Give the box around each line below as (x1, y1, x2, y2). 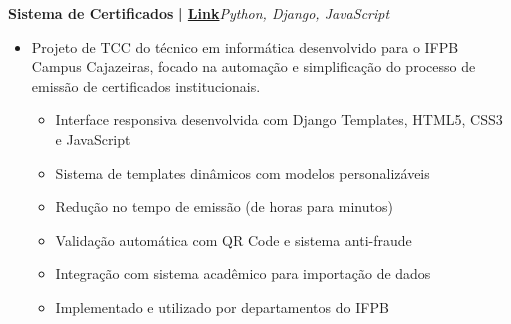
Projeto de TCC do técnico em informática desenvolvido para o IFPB (31, 36, 459, 57)
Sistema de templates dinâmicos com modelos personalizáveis (55, 162, 430, 183)
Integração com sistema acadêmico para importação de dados (55, 263, 431, 284)
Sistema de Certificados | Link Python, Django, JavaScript (8, 3, 390, 23)
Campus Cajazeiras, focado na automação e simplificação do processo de (31, 56, 476, 77)
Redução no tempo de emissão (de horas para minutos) (55, 196, 393, 217)
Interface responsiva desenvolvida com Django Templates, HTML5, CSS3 (55, 109, 503, 130)
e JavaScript (55, 128, 131, 149)
